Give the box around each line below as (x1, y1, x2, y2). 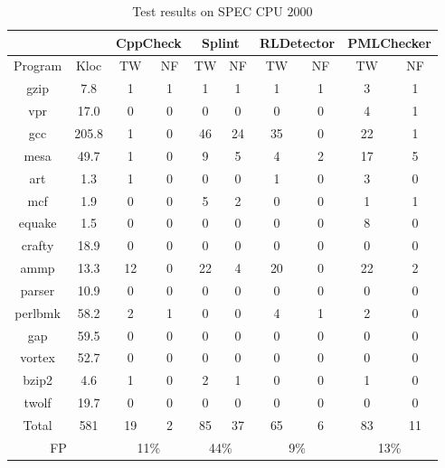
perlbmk (14, 303, 61, 322)
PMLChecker (347, 33, 431, 51)
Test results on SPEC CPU (132, 2, 283, 20)
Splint (202, 33, 240, 51)
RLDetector (259, 33, 336, 51)
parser (20, 280, 55, 299)
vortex (20, 348, 55, 367)
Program (14, 56, 62, 75)
